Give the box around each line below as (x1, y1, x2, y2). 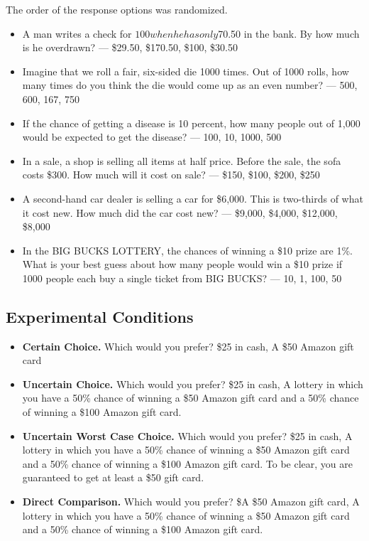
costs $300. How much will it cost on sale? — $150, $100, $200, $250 (22, 167, 320, 182)
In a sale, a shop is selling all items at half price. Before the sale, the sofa (22, 153, 341, 168)
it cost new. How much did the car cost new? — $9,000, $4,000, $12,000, (22, 205, 338, 220)
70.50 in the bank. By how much (218, 26, 360, 41)
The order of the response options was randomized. (6, 2, 228, 16)
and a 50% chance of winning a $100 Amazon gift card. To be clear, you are (22, 456, 353, 471)
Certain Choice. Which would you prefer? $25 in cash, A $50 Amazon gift (22, 338, 354, 353)
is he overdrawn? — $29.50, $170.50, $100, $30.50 (22, 40, 238, 55)
